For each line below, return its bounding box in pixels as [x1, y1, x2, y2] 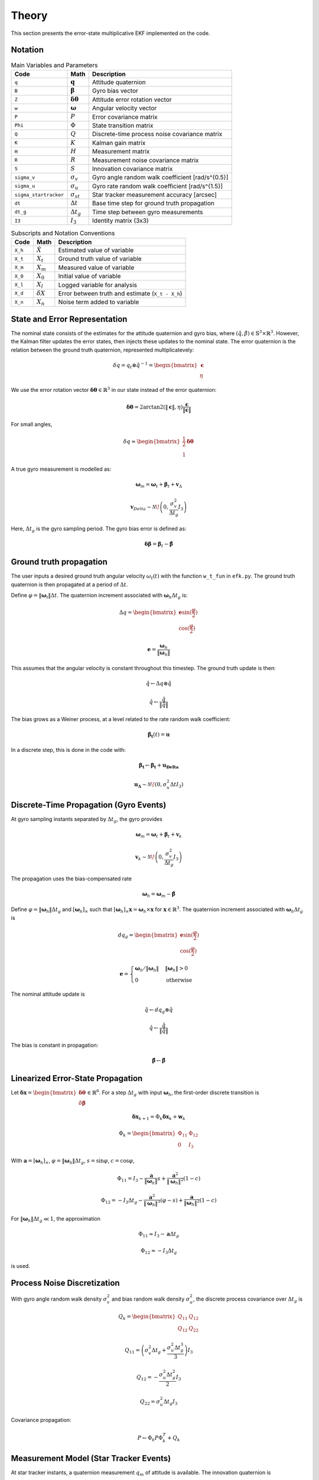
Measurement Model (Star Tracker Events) [11, 1453, 171, 1463]
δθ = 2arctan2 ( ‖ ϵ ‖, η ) [126, 403, 183, 410]
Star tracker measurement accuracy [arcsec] [92, 191, 217, 199]
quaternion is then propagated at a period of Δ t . [11, 581, 128, 588]
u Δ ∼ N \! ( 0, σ [134, 781, 167, 789]
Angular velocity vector [92, 104, 157, 112]
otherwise [166, 977, 193, 983]
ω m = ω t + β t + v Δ [135, 481, 183, 489]
